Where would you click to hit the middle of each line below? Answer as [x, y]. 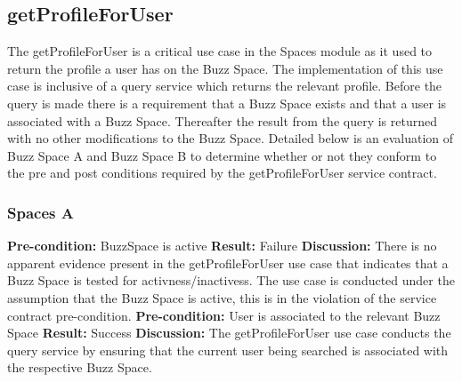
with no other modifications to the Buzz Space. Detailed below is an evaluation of [231, 138]
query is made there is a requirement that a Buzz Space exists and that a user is [227, 103]
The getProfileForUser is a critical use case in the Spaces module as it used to [220, 51]
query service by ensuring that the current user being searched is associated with [228, 350]
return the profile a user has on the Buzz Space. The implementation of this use [225, 68]
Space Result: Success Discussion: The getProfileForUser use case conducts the [229, 333]
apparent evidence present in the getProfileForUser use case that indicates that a [228, 263]
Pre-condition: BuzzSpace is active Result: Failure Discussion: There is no [222, 246]
